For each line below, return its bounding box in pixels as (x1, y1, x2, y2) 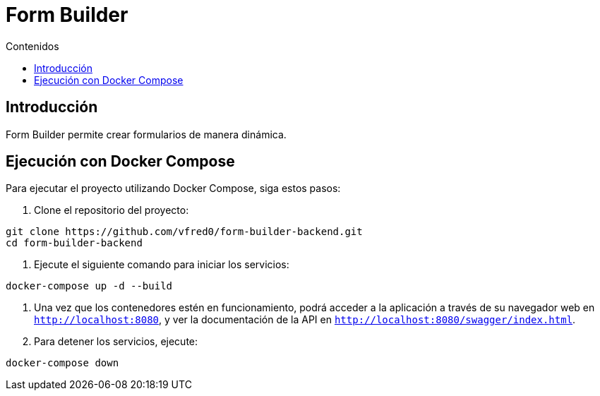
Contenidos (6, 40, 59, 52)
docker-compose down (6, 357, 119, 369)
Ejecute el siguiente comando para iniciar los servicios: (34, 258, 289, 271)
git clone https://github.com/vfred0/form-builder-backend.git (6, 226, 363, 238)
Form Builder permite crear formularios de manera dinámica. (6, 128, 287, 140)
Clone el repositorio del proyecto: (34, 204, 189, 217)
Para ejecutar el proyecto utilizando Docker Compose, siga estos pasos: (6, 182, 341, 195)
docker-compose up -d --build (6, 280, 173, 292)
